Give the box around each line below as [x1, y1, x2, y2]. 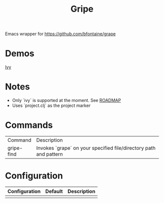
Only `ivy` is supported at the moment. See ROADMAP [12, 98, 121, 103]
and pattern [36, 151, 63, 157]
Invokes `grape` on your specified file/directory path [36, 145, 156, 151]
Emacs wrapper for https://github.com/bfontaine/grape [5, 31, 116, 37]
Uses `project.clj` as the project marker [12, 102, 91, 108]
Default [45, 188, 63, 195]
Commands [5, 120, 53, 131]
